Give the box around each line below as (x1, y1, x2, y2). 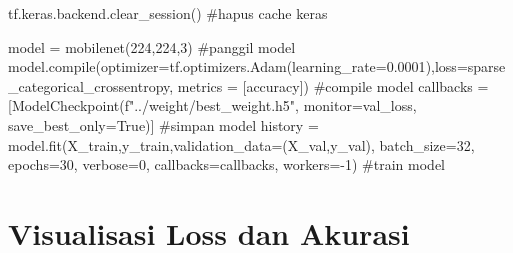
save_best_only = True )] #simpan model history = (8, 114, 319, 135)
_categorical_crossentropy (8, 75, 170, 96)
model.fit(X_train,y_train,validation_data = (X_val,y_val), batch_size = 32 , (8, 134, 475, 155)
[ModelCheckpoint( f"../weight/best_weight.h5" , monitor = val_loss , (8, 95, 417, 116)
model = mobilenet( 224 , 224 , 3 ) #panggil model (8, 36, 296, 57)
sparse (467, 56, 506, 77)
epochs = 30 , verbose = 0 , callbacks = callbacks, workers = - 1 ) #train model (8, 154, 445, 175)
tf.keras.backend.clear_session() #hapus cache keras (8, 3, 328, 23)
